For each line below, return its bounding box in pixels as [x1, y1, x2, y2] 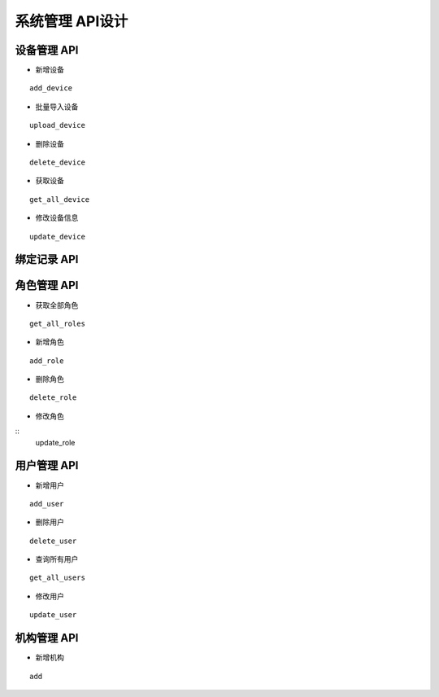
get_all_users [29, 573, 85, 582]
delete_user [29, 536, 77, 546]
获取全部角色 [35, 300, 79, 309]
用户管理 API [15, 458, 79, 472]
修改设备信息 [35, 213, 79, 223]
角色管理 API [15, 278, 79, 292]
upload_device [29, 121, 85, 130]
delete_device [29, 158, 85, 167]
